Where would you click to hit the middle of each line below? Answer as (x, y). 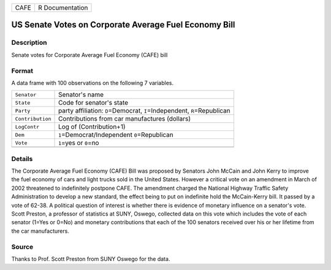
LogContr (27, 126)
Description (29, 43)
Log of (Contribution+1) (92, 127)
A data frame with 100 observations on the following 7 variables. (93, 83)
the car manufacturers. (40, 231)
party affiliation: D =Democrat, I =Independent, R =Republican (144, 111)
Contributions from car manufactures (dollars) (125, 119)
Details (22, 159)
